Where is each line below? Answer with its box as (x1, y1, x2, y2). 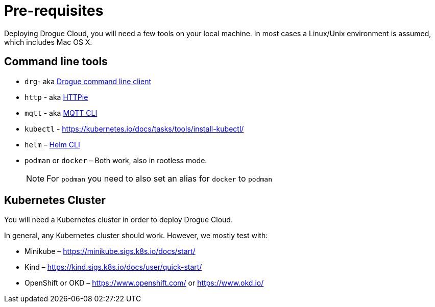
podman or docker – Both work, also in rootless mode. (25, 156, 207, 165)
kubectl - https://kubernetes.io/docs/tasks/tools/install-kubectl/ (25, 124, 244, 133)
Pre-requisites (4, 2, 104, 19)
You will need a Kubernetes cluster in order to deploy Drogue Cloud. (4, 215, 233, 224)
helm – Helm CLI (25, 140, 80, 149)
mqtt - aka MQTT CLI (25, 108, 98, 117)
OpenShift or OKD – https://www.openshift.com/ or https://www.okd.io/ (25, 278, 264, 288)
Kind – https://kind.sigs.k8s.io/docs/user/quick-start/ (25, 263, 202, 272)
